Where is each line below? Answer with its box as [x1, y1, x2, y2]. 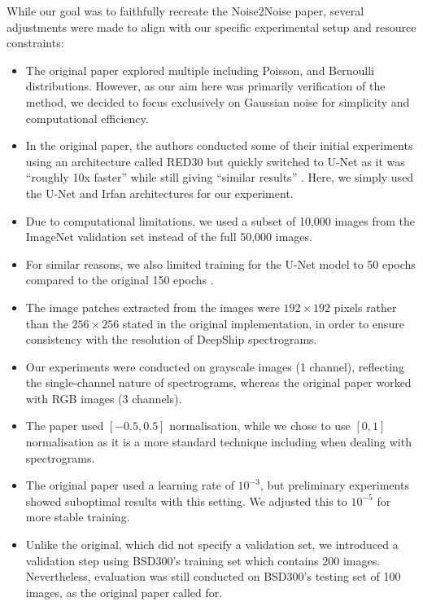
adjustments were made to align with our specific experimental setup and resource [7, 18, 416, 35]
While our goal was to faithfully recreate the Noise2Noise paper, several [7, 2, 364, 19]
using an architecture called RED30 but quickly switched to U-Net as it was [25, 152, 405, 169]
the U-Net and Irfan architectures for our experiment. [25, 184, 294, 201]
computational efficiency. [25, 109, 149, 126]
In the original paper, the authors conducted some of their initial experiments [25, 137, 413, 154]
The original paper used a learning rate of [25, 476, 234, 494]
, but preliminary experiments [259, 476, 409, 494]
